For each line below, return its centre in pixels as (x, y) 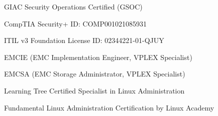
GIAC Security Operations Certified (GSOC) (73, 6)
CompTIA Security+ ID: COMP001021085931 (75, 23)
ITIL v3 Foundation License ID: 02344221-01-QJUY (84, 40)
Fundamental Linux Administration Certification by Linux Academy (109, 107)
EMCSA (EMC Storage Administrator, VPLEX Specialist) (95, 74)
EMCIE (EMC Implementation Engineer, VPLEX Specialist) (98, 57)
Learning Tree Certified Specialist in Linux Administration (94, 90)
